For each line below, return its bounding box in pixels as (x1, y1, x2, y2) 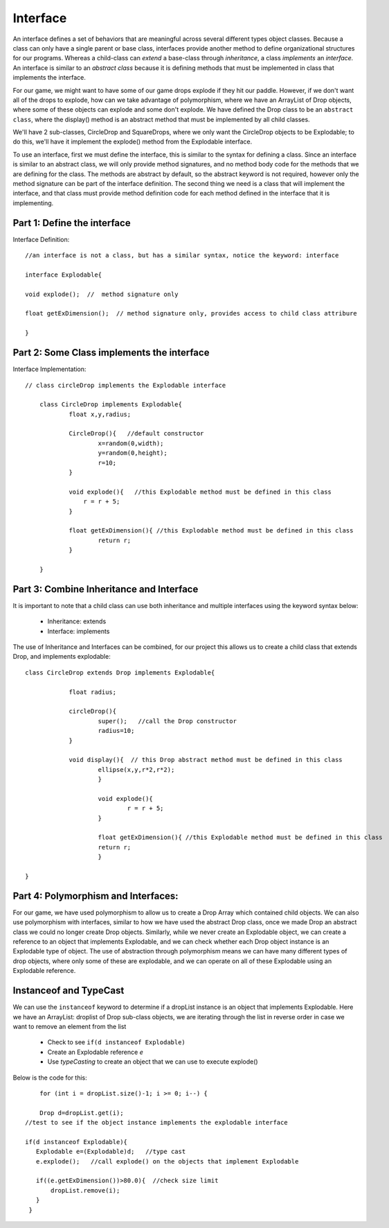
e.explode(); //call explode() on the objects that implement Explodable (35, 1157, 299, 1165)
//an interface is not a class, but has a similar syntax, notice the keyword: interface (25, 252, 339, 259)
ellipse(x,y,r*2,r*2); (98, 766, 175, 773)
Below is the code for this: (12, 1073, 88, 1082)
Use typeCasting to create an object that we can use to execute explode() (47, 1057, 259, 1066)
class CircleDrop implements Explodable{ (39, 401, 183, 408)
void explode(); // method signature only (25, 290, 179, 298)
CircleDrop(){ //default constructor (69, 430, 204, 438)
